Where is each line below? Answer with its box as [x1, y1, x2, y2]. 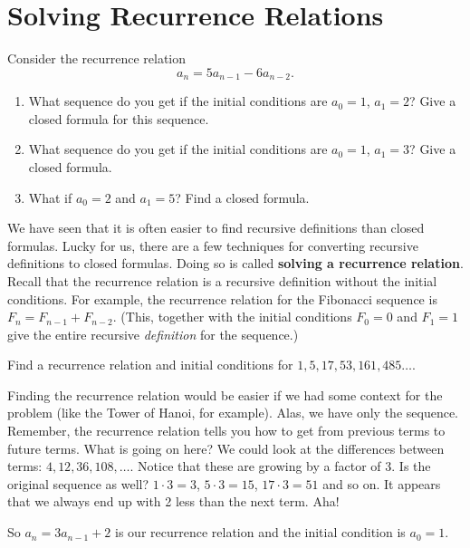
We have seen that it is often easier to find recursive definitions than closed [7, 218, 425, 237]
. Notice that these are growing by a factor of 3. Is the [129, 457, 431, 476]
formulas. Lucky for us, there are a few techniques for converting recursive [7, 236, 418, 255]
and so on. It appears [322, 474, 441, 493]
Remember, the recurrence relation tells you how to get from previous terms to [7, 421, 446, 440]
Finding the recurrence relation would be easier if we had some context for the [7, 385, 443, 404]
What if [28, 187, 72, 207]
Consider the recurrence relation [7, 49, 187, 68]
